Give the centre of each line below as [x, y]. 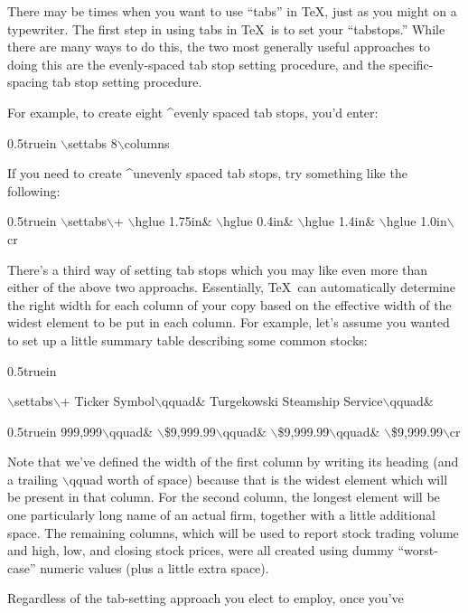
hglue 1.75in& [173, 221]
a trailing [33, 479]
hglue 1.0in [417, 221]
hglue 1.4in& [340, 221]
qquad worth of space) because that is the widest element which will [258, 479]
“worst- [418, 550]
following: [34, 190]
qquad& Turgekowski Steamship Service [272, 401]
